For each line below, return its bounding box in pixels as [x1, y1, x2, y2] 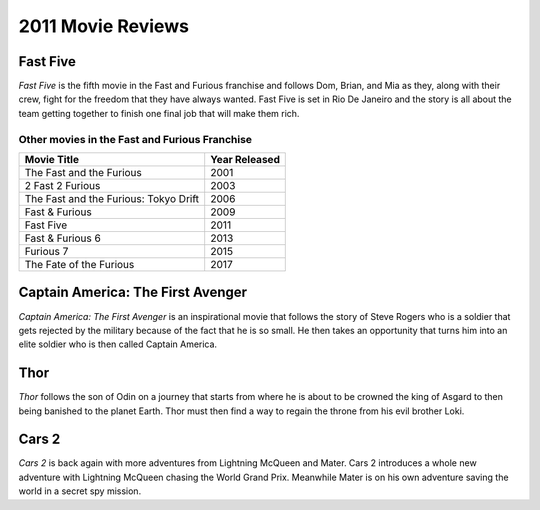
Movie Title [24, 152, 80, 166]
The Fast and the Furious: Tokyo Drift [24, 191, 200, 205]
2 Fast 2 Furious [24, 178, 101, 192]
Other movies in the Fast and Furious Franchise [18, 132, 253, 146]
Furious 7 [24, 244, 69, 258]
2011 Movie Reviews [18, 15, 190, 37]
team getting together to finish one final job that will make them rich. [18, 107, 300, 119]
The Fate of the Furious [24, 257, 135, 271]
